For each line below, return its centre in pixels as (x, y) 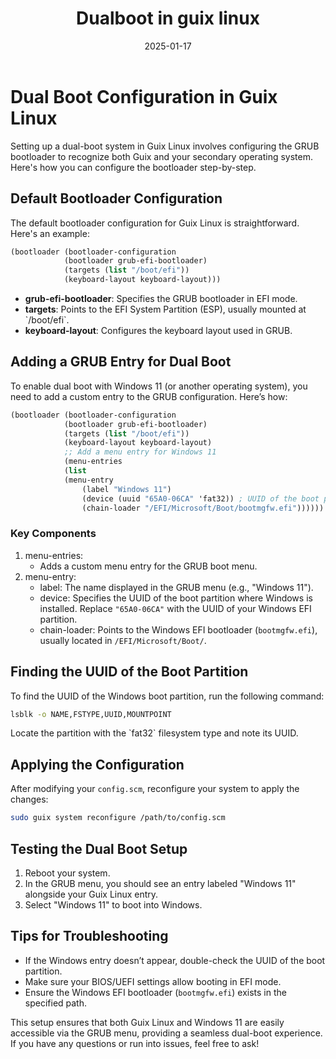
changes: (29, 799)
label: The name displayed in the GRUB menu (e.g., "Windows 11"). (176, 587)
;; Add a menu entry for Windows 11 (140, 452)
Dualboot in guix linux (168, 18)
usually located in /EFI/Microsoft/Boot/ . (123, 640)
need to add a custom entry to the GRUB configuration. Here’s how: (149, 396)
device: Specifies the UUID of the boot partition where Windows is (176, 598)
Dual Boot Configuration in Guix (144, 96)
